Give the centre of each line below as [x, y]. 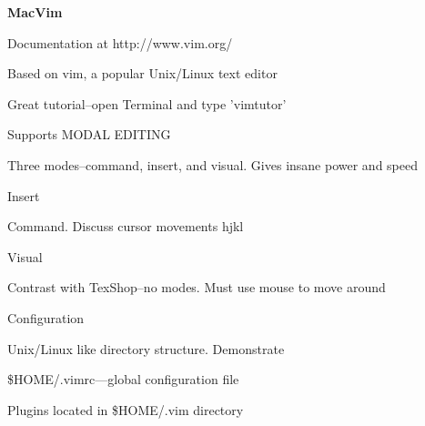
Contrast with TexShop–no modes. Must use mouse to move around [197, 287]
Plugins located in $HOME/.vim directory [126, 409]
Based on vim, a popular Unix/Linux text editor [142, 73]
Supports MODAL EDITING [89, 134]
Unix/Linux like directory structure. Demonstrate [146, 348]
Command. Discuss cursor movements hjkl [126, 226]
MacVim [35, 12]
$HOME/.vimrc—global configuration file [123, 379]
